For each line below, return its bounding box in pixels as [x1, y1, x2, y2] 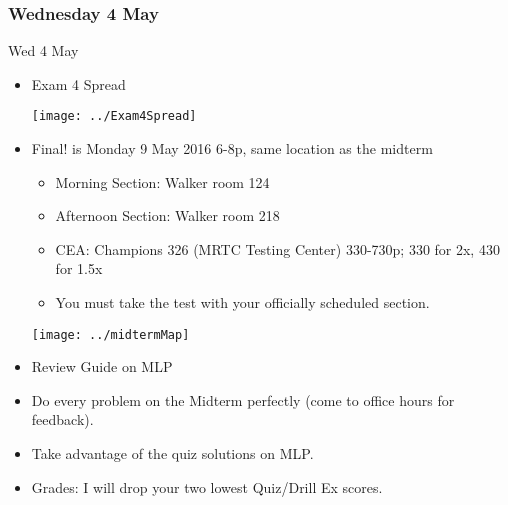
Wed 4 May [8, 40, 79, 61]
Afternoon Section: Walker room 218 [55, 205, 280, 226]
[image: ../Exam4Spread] [31, 109, 197, 124]
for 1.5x [55, 258, 103, 279]
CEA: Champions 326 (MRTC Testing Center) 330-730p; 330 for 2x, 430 [55, 238, 500, 259]
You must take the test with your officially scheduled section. [55, 292, 430, 313]
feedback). [31, 409, 94, 430]
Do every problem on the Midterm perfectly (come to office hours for [31, 389, 455, 410]
